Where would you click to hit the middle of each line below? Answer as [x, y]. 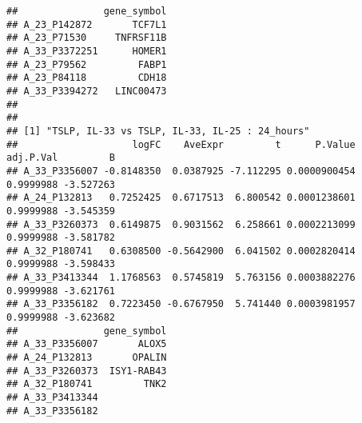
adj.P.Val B [61, 158]
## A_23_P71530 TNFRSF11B [87, 38]
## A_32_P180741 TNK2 [87, 384]
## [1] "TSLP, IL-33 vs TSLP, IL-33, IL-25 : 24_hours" [158, 131]
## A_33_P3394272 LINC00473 [87, 91]
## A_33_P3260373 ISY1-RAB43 [87, 371]
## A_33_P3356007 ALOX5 [87, 344]
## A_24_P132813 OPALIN [87, 358]
